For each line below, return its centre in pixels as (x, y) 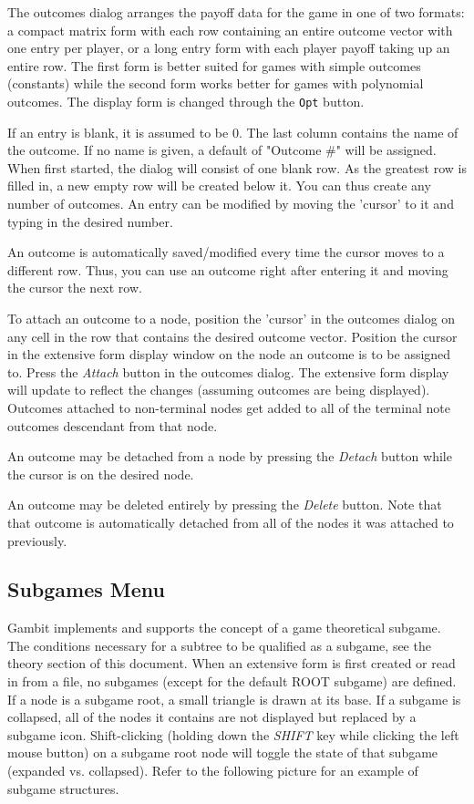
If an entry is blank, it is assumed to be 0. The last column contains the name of (233, 132)
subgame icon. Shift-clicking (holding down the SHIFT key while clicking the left (233, 734)
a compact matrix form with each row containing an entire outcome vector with (230, 30)
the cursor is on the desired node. (101, 474)
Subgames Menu (86, 589)
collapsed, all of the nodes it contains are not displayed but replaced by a (212, 717)
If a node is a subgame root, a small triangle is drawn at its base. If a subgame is (234, 699)
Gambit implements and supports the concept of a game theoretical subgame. (224, 628)
